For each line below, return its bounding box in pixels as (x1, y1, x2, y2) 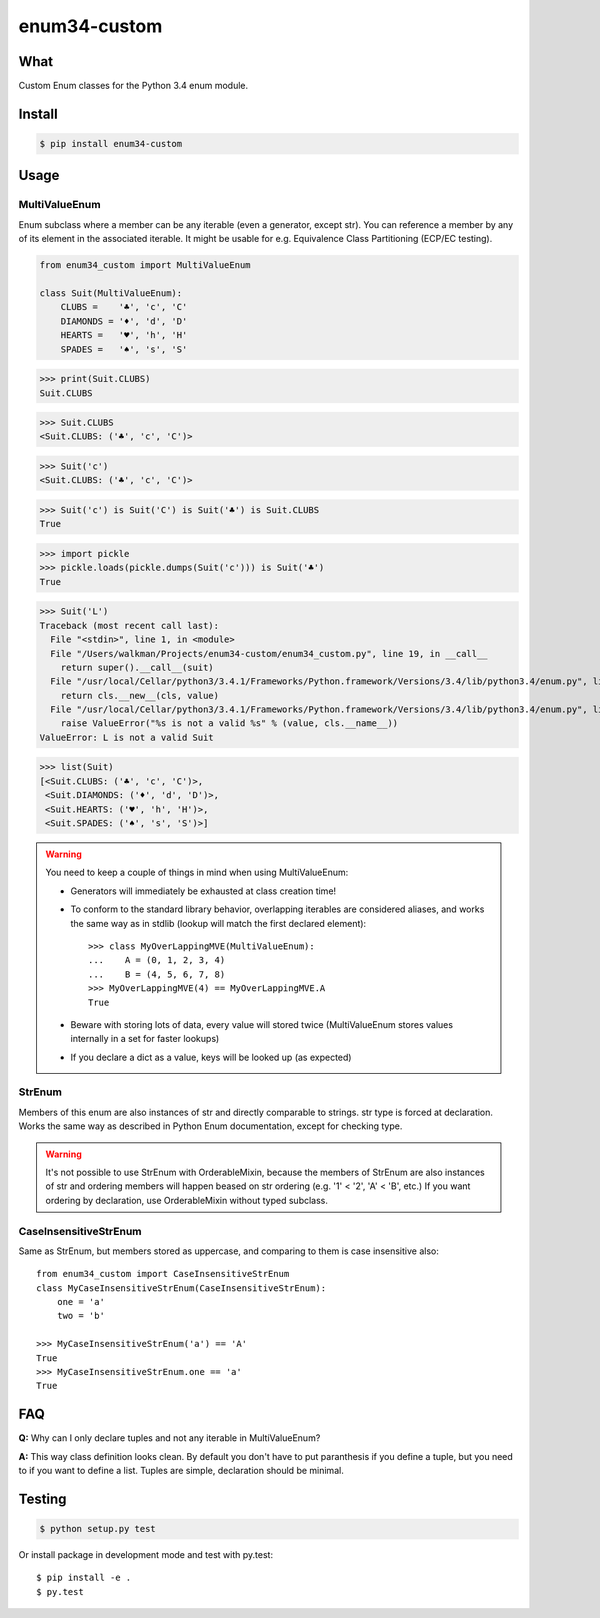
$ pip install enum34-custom (39, 138, 183, 150)
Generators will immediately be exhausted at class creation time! (70, 885, 337, 897)
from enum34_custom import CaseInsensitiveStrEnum (36, 1268, 290, 1280)
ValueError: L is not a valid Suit (39, 731, 214, 743)
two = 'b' (56, 1310, 105, 1322)
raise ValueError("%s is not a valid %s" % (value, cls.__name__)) (60, 718, 399, 729)
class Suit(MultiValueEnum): (39, 287, 183, 299)
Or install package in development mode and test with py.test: (18, 1549, 274, 1561)
